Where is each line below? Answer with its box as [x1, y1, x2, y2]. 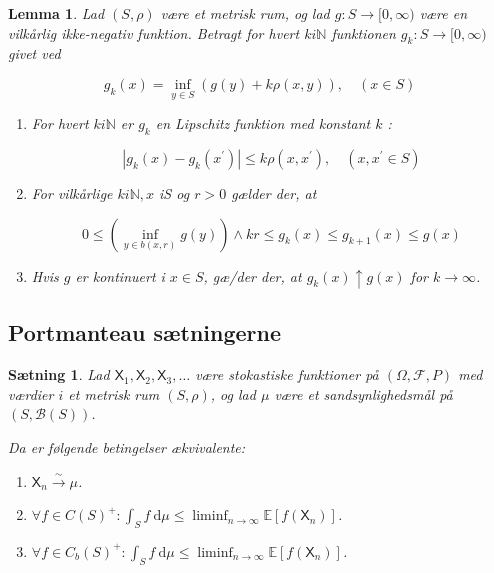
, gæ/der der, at [203, 265, 302, 286]
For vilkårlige [31, 183, 113, 203]
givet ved [8, 43, 61, 64]
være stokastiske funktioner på [195, 364, 379, 385]
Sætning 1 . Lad [8, 364, 110, 385]
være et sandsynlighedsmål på [274, 383, 453, 404]
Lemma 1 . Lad [8, 3, 105, 23]
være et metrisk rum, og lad [160, 3, 330, 23]
